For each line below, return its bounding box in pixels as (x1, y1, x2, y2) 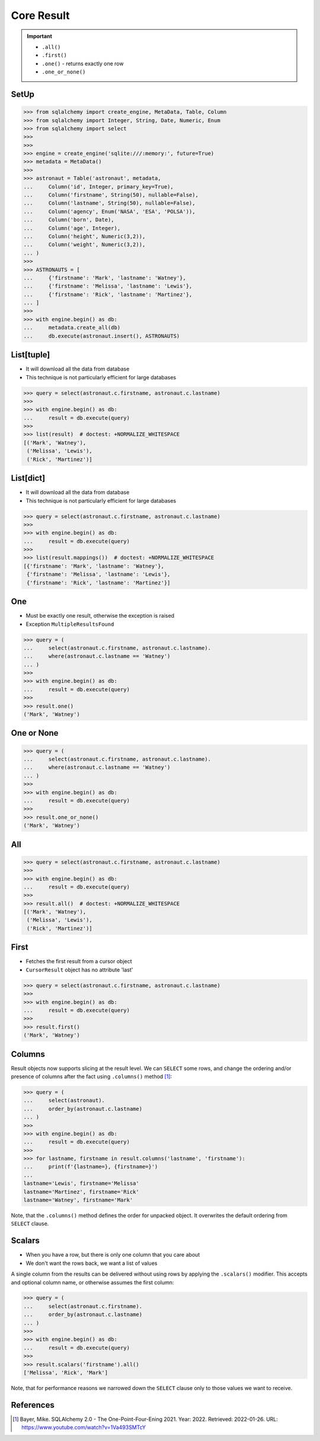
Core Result (11, 9, 71, 22)
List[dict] (11, 473, 46, 483)
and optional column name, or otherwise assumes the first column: (11, 1279, 174, 1286)
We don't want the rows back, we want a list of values (25, 1260, 158, 1267)
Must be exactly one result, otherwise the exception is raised (25, 612, 175, 619)
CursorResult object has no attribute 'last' (25, 966, 133, 973)
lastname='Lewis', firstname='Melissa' (23, 1180, 139, 1187)
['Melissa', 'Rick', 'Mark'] (23, 1369, 108, 1376)
